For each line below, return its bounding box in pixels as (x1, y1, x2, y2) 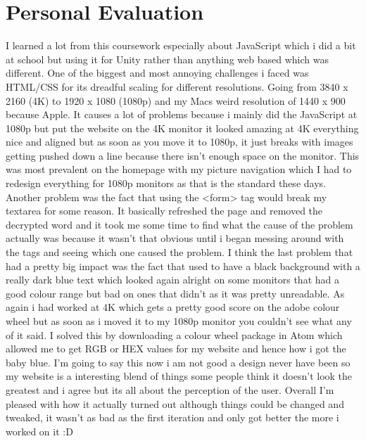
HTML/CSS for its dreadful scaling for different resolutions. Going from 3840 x (6, 79, 348, 94)
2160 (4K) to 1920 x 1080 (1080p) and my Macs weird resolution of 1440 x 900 (6, 93, 346, 108)
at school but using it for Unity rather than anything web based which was (6, 51, 329, 66)
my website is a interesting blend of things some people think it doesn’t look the (6, 369, 353, 383)
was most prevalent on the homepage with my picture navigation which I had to (6, 162, 352, 177)
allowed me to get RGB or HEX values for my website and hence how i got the (6, 341, 346, 356)
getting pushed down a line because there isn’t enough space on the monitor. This (6, 148, 360, 162)
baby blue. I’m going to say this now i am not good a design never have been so (6, 354, 351, 369)
